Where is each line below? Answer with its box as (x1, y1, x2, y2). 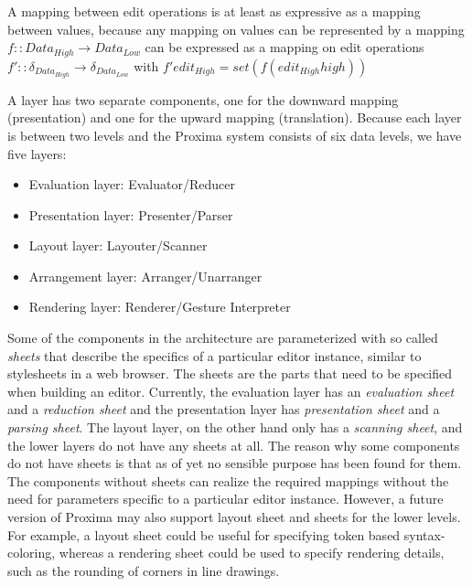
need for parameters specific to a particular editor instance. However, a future (7, 489, 444, 508)
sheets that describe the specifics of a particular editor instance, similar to (7, 346, 422, 365)
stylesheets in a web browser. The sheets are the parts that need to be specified (7, 364, 453, 383)
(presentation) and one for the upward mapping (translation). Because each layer (7, 108, 462, 127)
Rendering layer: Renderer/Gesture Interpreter (28, 297, 291, 316)
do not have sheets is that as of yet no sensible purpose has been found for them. (7, 453, 462, 473)
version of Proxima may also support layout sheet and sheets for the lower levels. (7, 507, 461, 527)
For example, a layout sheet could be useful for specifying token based (7, 525, 401, 544)
